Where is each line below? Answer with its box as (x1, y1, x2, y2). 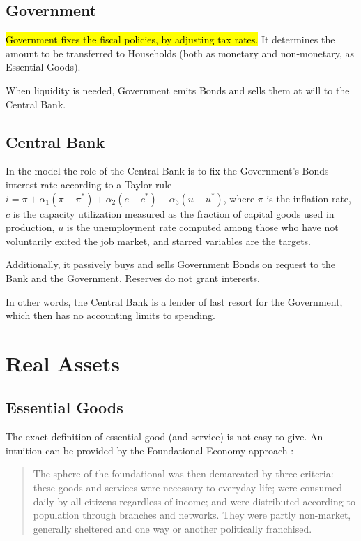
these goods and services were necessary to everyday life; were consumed (33, 480, 342, 495)
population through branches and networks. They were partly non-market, (33, 507, 351, 522)
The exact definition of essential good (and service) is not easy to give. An (6, 429, 323, 444)
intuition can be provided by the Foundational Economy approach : (6, 443, 294, 457)
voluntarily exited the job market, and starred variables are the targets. (6, 233, 312, 248)
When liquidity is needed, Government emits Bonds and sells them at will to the (6, 82, 350, 97)
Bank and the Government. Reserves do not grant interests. (6, 270, 260, 285)
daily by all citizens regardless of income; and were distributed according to (33, 494, 355, 508)
